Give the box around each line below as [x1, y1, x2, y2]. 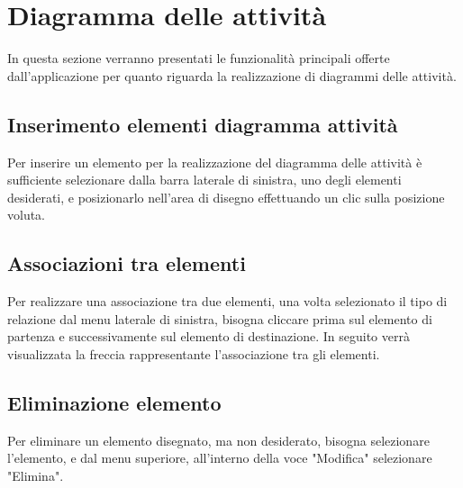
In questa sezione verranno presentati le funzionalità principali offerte [7, 49, 390, 68]
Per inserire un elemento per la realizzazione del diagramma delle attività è [7, 152, 422, 171]
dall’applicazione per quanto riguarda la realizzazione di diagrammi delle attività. [7, 66, 457, 85]
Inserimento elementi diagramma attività [7, 110, 398, 138]
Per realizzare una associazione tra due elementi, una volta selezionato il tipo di [7, 292, 448, 311]
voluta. [7, 205, 46, 224]
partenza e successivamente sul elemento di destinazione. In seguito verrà [7, 327, 410, 346]
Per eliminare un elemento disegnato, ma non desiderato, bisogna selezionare [7, 430, 430, 449]
